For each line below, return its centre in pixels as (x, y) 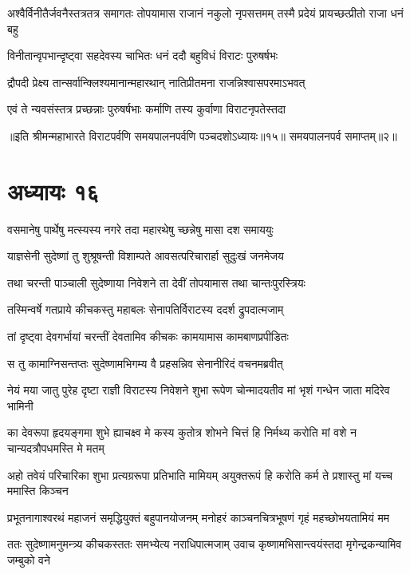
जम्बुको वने (29, 560)
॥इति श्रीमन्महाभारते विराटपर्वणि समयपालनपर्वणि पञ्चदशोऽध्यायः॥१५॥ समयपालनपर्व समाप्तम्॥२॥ (202, 135)
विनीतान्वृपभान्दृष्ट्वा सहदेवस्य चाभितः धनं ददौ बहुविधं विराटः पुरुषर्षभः (143, 55)
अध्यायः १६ (53, 190)
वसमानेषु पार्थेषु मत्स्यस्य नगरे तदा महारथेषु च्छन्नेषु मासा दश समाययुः (140, 229)
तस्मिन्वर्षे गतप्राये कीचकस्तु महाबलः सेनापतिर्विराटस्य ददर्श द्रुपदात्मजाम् (146, 309)
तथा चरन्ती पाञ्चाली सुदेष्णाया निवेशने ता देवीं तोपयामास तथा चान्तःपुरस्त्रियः (156, 282)
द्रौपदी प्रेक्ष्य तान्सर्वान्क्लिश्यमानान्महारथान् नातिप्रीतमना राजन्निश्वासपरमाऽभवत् (156, 82)
